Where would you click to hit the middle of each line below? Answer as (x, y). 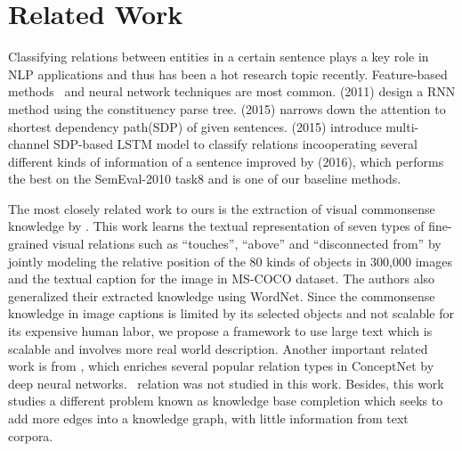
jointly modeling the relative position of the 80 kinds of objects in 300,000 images (230, 261)
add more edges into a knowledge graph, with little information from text (208, 418)
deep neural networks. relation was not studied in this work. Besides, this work (226, 383)
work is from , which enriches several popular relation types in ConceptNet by (221, 366)
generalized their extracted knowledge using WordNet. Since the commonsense (222, 295)
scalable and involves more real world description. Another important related (218, 348)
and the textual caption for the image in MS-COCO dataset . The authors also (222, 279)
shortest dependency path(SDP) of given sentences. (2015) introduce (195, 126)
